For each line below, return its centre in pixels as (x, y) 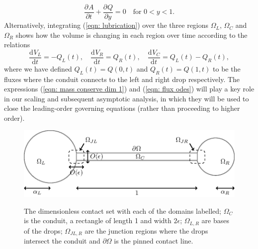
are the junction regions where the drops (146, 230)
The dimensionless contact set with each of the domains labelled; (123, 210)
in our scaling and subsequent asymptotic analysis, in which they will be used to (127, 98)
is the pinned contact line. (154, 241)
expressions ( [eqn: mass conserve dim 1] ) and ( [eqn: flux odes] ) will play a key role (129, 89)
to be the (227, 68)
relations (17, 44)
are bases (215, 220)
